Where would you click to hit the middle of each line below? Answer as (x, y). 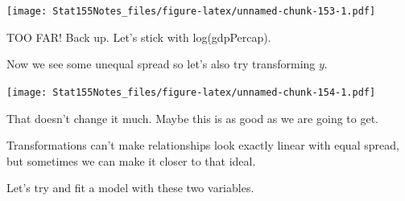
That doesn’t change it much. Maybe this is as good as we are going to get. (192, 118)
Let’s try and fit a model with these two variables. (130, 188)
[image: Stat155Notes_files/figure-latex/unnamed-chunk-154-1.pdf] (191, 92)
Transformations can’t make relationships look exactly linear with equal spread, (203, 145)
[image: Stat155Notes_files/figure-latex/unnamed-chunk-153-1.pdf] (191, 11)
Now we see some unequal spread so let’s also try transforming (161, 64)
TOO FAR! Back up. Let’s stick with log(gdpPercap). (139, 37)
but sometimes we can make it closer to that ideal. (131, 160)
